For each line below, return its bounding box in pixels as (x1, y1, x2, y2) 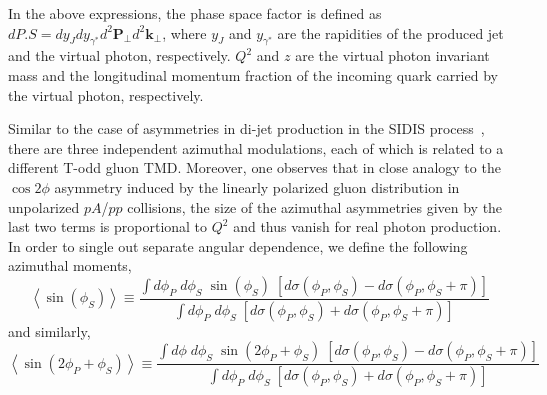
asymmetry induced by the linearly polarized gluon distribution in (54, 176, 460, 197)
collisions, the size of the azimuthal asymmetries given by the (127, 196, 503, 217)
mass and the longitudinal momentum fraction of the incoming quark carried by (8, 64, 498, 85)
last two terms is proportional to (8, 216, 208, 237)
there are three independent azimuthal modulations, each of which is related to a (8, 137, 504, 158)
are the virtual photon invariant (295, 45, 490, 66)
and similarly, (8, 320, 91, 341)
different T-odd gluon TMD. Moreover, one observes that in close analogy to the (8, 157, 501, 178)
